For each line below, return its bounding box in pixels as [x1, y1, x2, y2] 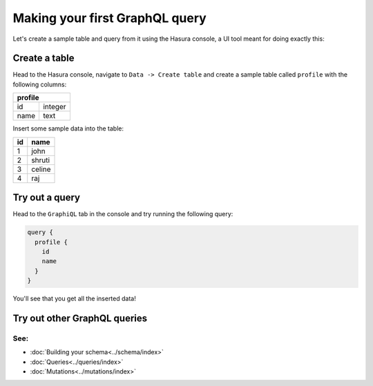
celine [31, 164, 51, 174]
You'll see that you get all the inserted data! [12, 294, 136, 303]
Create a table [12, 52, 75, 64]
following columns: [12, 80, 67, 88]
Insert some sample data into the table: [12, 124, 124, 133]
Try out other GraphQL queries [12, 312, 148, 324]
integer [42, 102, 66, 112]
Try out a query [12, 192, 81, 204]
